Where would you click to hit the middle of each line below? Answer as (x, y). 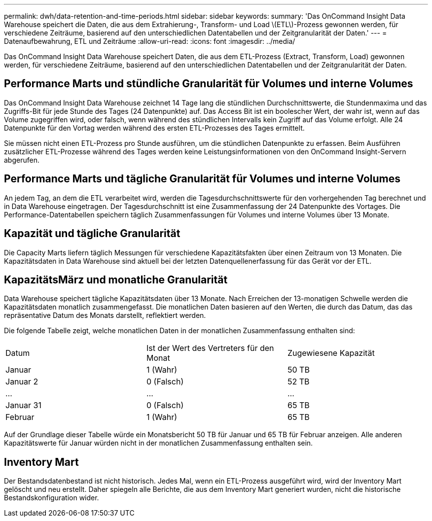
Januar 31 (23, 405)
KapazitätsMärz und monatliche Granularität (116, 279)
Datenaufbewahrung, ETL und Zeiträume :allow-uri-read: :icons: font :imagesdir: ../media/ (150, 41)
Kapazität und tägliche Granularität (92, 234)
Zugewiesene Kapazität (331, 353)
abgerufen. (22, 160)
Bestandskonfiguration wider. (52, 498)
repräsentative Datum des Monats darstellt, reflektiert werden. (105, 315)
